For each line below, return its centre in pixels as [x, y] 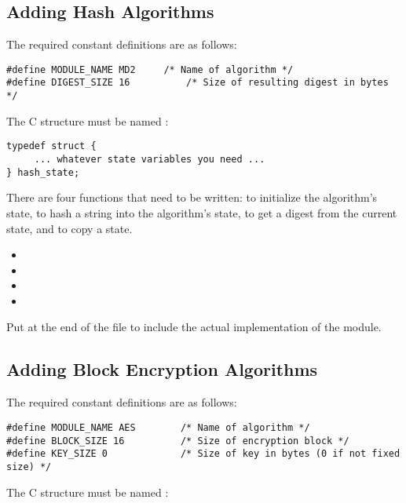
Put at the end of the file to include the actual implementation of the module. [194, 327]
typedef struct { [51, 146]
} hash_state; [43, 172]
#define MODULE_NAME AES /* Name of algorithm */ [158, 427]
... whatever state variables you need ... [150, 160]
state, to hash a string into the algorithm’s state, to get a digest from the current [202, 212]
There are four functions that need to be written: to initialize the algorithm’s [192, 197]
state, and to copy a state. [69, 228]
